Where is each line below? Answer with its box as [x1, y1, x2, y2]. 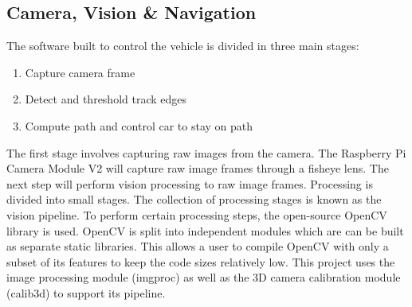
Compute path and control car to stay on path [25, 117, 253, 134]
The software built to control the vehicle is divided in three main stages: [6, 37, 359, 54]
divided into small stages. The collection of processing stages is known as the [6, 191, 382, 208]
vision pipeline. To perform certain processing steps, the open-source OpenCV [6, 206, 387, 223]
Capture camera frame [25, 64, 135, 80]
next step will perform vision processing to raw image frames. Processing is [6, 175, 373, 192]
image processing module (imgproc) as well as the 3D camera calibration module [6, 269, 401, 286]
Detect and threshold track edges [25, 91, 187, 107]
